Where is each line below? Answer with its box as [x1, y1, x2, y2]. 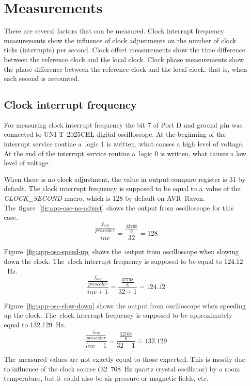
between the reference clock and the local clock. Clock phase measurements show [4, 54, 244, 64]
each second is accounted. [4, 73, 79, 83]
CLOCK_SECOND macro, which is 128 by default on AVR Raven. [4, 193, 205, 203]
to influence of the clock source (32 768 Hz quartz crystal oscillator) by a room [4, 363, 240, 373]
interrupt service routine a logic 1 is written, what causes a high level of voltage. [4, 139, 244, 149]
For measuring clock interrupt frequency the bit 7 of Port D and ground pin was [4, 119, 243, 129]
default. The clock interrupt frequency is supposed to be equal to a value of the [4, 183, 241, 193]
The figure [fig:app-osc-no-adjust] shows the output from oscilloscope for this [4, 202, 234, 212]
